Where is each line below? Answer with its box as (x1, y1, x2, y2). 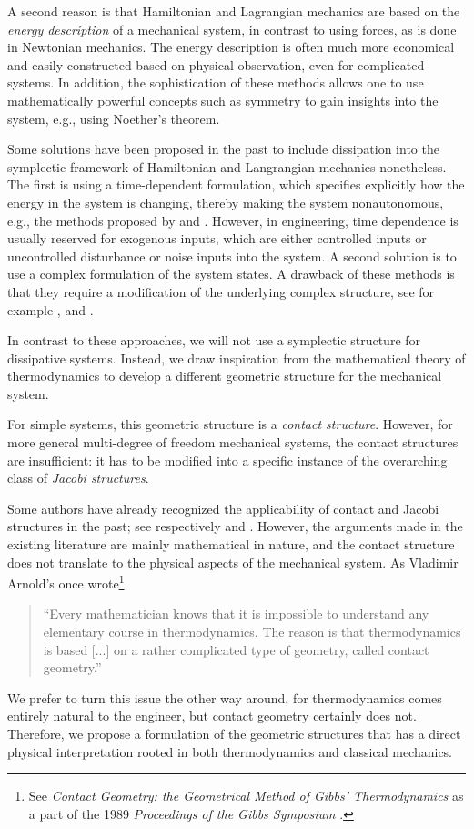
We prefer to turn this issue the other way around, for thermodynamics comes (7, 688, 442, 707)
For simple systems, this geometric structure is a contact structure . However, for (7, 414, 453, 434)
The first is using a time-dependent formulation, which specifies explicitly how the (7, 175, 465, 194)
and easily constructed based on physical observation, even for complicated (7, 55, 425, 74)
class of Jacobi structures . (7, 468, 149, 487)
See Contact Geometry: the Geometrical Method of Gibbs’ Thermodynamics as (28, 786, 464, 805)
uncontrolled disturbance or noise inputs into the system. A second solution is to (7, 246, 457, 265)
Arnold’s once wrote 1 (7, 571, 125, 592)
